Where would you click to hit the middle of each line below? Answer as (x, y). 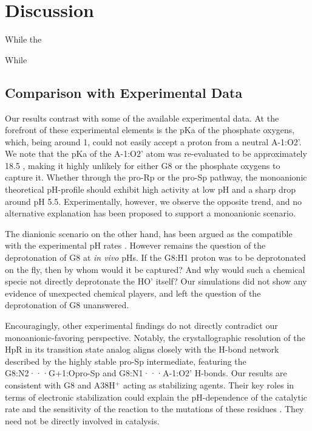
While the (23, 39)
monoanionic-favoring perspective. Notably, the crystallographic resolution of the (155, 337)
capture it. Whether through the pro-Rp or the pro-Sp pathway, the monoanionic (156, 177)
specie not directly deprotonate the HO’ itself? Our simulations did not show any (156, 281)
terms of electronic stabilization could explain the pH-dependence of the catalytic (156, 397)
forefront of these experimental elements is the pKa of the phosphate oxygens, (150, 130)
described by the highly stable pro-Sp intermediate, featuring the (126, 361)
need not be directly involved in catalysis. (82, 420)
